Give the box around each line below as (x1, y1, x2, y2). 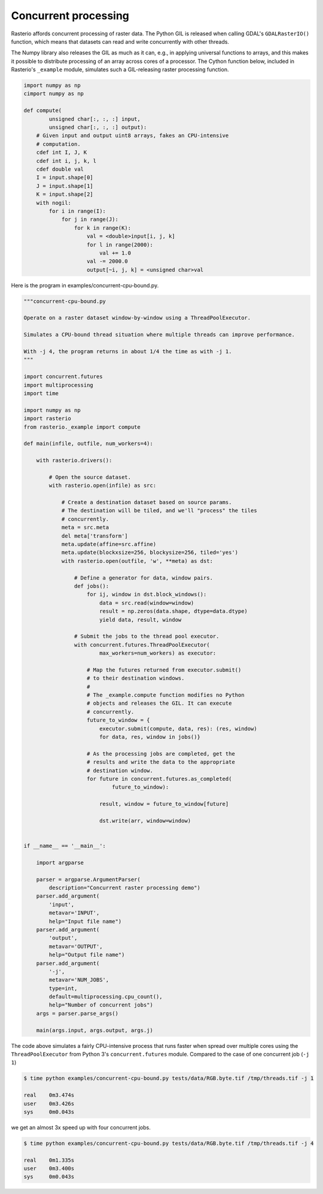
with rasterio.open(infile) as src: (48, 482, 157, 489)
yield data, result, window (99, 616, 182, 623)
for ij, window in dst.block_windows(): (87, 591, 207, 598)
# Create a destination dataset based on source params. (61, 499, 232, 506)
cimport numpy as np (23, 90, 84, 97)
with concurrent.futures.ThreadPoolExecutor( (74, 641, 210, 648)
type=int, (48, 985, 78, 992)
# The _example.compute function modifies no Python (87, 692, 245, 699)
